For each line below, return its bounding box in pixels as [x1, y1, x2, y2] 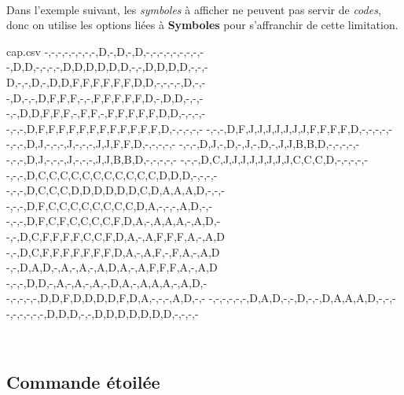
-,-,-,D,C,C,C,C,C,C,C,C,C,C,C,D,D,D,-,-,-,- [6, 166, 218, 183]
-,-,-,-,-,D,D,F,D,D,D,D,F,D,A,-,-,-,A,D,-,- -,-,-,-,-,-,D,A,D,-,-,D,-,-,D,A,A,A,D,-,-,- [6, 290, 396, 306]
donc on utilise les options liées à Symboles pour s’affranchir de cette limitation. [6, 17, 398, 33]
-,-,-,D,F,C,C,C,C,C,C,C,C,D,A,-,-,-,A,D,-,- [6, 197, 213, 213]
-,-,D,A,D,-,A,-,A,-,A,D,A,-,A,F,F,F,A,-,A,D [6, 259, 218, 275]
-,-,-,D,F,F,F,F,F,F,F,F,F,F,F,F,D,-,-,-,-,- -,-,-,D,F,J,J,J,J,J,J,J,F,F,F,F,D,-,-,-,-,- [6, 120, 393, 136]
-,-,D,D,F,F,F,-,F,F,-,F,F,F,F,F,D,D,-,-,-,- [6, 105, 206, 121]
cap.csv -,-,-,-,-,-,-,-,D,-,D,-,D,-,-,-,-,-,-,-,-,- [6, 42, 204, 59]
